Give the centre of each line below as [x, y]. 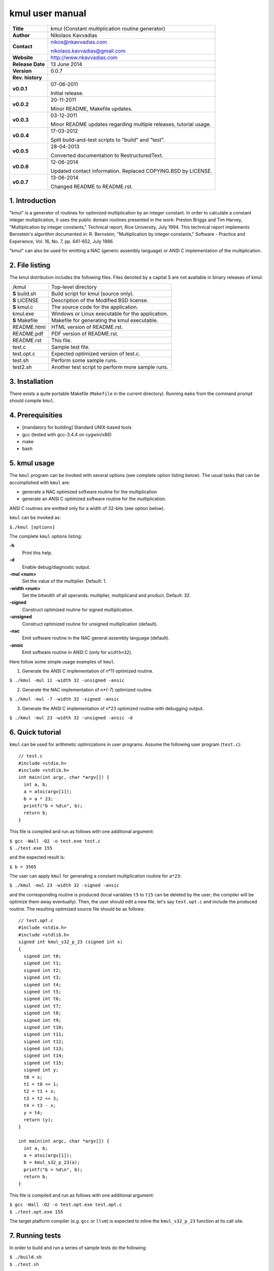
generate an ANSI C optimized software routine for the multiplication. [94, 499]
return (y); [38, 1119]
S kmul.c [23, 307]
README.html [29, 327]
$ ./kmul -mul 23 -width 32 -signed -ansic [64, 885]
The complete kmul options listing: [46, 536]
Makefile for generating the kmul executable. [105, 320]
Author [21, 35]
